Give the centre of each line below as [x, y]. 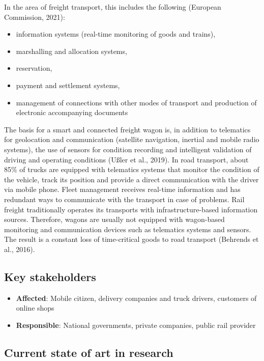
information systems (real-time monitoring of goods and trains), [116, 34]
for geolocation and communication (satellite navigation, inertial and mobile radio [132, 139]
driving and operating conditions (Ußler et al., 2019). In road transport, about [126, 159]
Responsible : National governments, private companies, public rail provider [136, 325]
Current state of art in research [89, 352]
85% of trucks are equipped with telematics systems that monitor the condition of [132, 169]
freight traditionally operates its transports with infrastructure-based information [131, 209]
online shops [35, 308]
